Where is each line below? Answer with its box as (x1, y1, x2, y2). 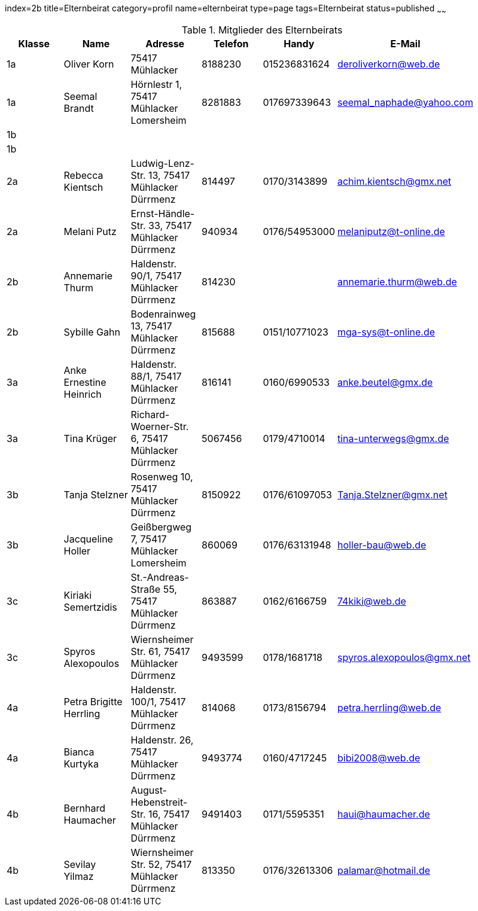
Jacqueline (63, 532, 113, 545)
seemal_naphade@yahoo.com (337, 96, 473, 108)
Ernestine (63, 376, 106, 388)
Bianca (63, 745, 95, 758)
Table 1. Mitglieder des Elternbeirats (181, 23, 343, 36)
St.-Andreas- (130, 571, 189, 583)
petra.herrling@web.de (337, 701, 442, 714)
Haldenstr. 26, (130, 733, 194, 746)
